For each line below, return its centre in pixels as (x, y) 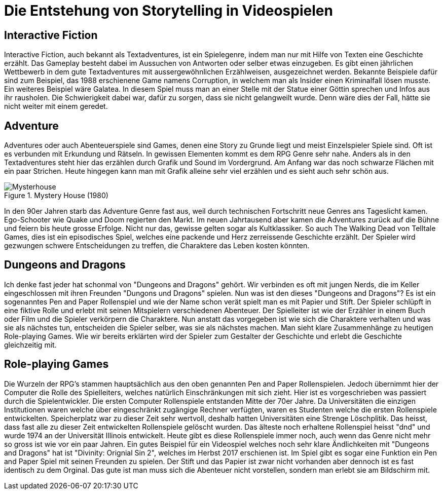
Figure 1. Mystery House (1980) (56, 196)
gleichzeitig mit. (30, 345)
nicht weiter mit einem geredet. (56, 106)
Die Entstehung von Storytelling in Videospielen (169, 11)
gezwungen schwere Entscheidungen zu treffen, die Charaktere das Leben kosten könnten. (157, 246)
